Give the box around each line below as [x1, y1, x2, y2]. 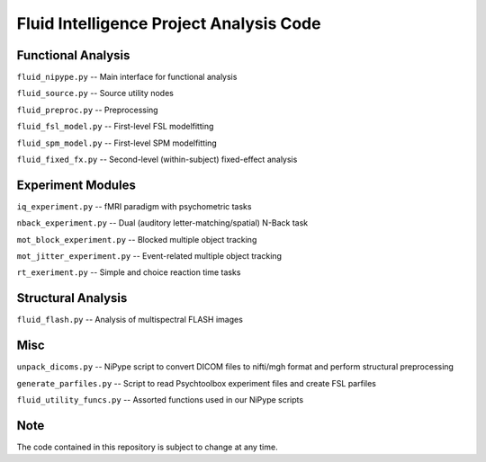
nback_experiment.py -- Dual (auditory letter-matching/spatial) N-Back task [16, 218, 309, 228]
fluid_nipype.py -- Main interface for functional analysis [16, 72, 238, 83]
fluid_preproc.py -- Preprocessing [16, 104, 158, 115]
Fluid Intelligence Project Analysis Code [16, 13, 321, 33]
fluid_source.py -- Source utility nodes [16, 88, 175, 99]
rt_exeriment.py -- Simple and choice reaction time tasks [16, 267, 241, 278]
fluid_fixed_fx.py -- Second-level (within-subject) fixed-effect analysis [16, 154, 298, 165]
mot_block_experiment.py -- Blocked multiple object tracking [16, 234, 257, 244]
